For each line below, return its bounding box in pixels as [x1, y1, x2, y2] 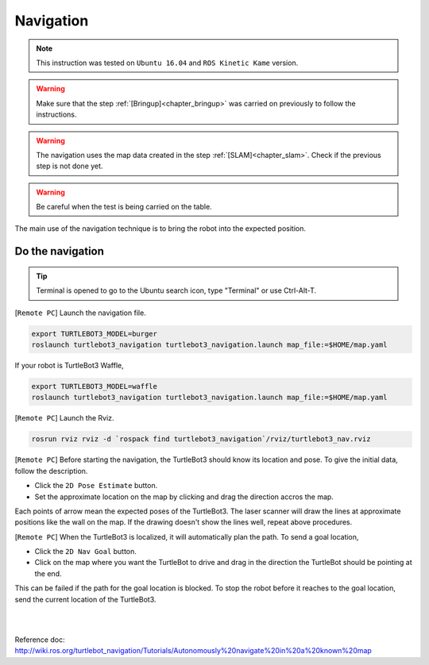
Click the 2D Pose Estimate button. [34, 481, 158, 490]
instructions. [36, 110, 77, 119]
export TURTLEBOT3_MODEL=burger [31, 329, 158, 338]
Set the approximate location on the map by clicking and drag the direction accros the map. [34, 492, 334, 502]
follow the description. [14, 466, 88, 475]
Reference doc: [14, 635, 65, 644]
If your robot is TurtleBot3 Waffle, [14, 361, 124, 370]
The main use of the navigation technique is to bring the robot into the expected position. [14, 224, 306, 233]
